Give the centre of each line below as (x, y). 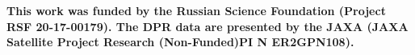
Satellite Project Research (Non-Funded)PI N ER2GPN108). (180, 42)
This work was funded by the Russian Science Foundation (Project (196, 10)
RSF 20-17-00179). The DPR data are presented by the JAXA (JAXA (207, 26)
